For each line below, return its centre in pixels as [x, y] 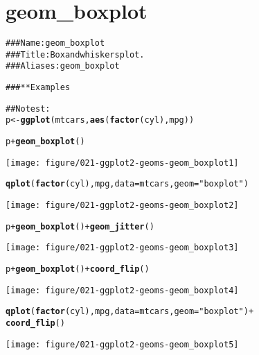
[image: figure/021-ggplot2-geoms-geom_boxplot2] [122, 206]
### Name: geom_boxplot [55, 43]
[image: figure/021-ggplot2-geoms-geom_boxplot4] [122, 290]
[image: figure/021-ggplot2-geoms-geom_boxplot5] [122, 344]
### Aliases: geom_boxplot [63, 66]
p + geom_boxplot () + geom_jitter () [80, 226]
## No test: [28, 109]
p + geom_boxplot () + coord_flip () [78, 269]
